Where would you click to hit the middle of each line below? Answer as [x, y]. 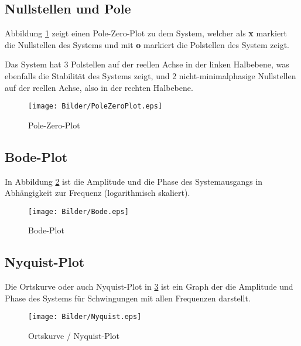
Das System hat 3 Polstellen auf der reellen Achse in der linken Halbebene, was [147, 64]
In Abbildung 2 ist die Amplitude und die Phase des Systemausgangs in [134, 181]
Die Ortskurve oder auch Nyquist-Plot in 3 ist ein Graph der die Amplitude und [149, 286]
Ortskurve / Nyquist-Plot [74, 336]
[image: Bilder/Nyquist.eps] [85, 317]
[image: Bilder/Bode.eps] [78, 211]
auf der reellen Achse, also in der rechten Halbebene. [99, 87]
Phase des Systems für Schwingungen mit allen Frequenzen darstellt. [128, 298]
